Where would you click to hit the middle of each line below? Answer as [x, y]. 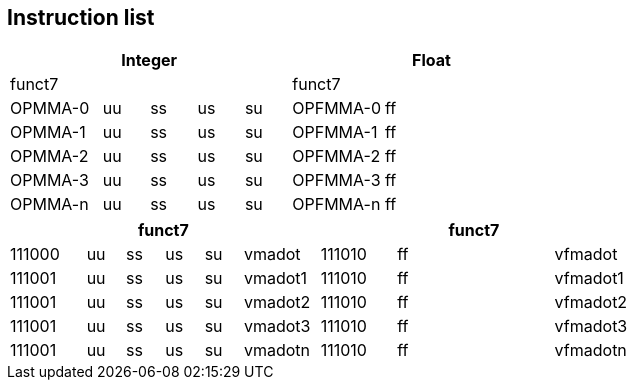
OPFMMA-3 [336, 180]
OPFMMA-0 [337, 108]
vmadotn [277, 350]
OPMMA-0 [50, 108]
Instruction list [81, 17]
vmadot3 [277, 326]
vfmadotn [590, 350]
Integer [149, 60]
